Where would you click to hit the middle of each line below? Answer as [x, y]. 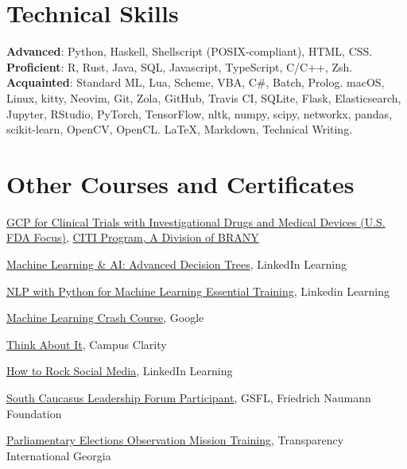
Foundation [34, 413]
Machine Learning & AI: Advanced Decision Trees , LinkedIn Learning [177, 264]
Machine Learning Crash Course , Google [105, 318]
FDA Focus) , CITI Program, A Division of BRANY [133, 237]
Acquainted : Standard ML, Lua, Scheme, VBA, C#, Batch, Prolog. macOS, [196, 82]
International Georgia [59, 455]
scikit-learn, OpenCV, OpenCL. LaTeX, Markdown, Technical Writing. [180, 129]
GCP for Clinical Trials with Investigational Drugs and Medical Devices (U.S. [196, 221]
